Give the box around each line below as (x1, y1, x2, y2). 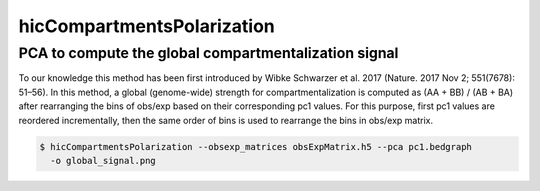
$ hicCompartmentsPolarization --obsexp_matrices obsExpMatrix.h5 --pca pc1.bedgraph (39, 141, 472, 152)
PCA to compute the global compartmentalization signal (18, 44, 399, 62)
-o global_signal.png (50, 155, 157, 166)
